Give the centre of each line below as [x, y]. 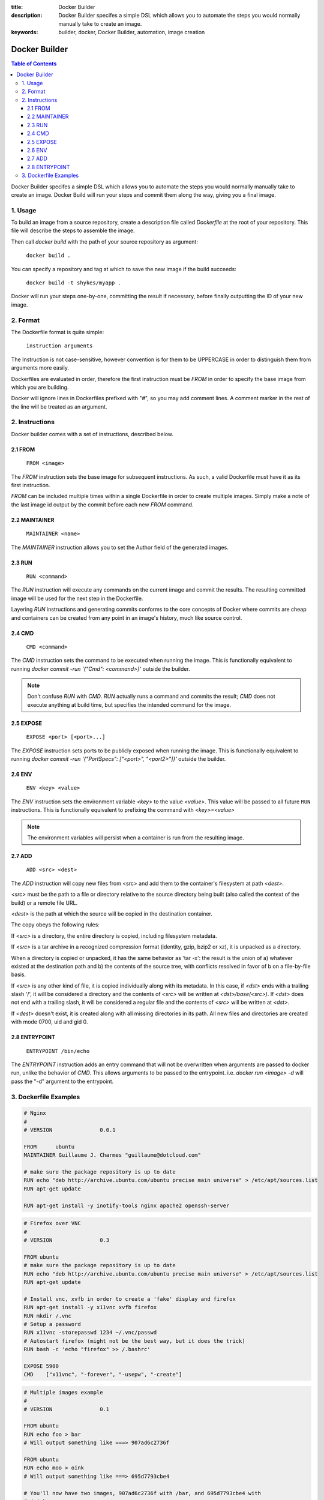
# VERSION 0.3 [67, 1240]
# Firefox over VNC [52, 1223]
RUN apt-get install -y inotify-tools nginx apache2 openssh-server [127, 1205]
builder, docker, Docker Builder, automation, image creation [132, 32]
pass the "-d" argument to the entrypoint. [62, 1081]
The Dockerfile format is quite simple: [58, 332]
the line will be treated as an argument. [59, 406]
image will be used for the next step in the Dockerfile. [77, 598]
